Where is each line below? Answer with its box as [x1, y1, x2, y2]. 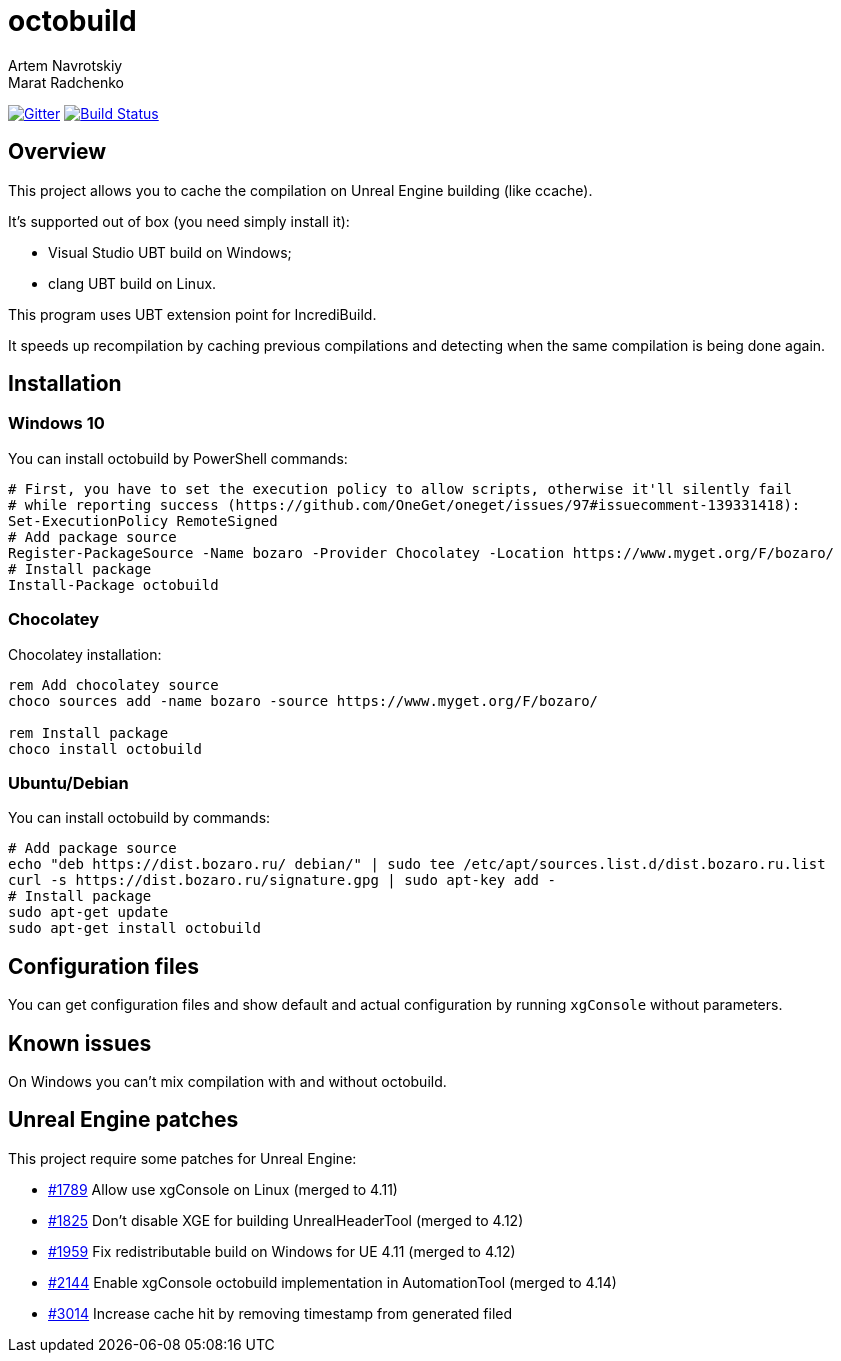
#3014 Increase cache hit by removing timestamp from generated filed [48, 1304, 513, 1322]
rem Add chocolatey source [8, 676, 219, 693]
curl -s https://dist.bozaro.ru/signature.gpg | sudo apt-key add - [8, 872, 556, 889]
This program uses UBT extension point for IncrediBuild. [8, 305, 377, 323]
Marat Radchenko [8, 73, 125, 91]
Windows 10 [8, 413, 105, 434]
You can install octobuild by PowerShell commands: [8, 449, 348, 467]
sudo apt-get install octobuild [8, 920, 261, 937]
